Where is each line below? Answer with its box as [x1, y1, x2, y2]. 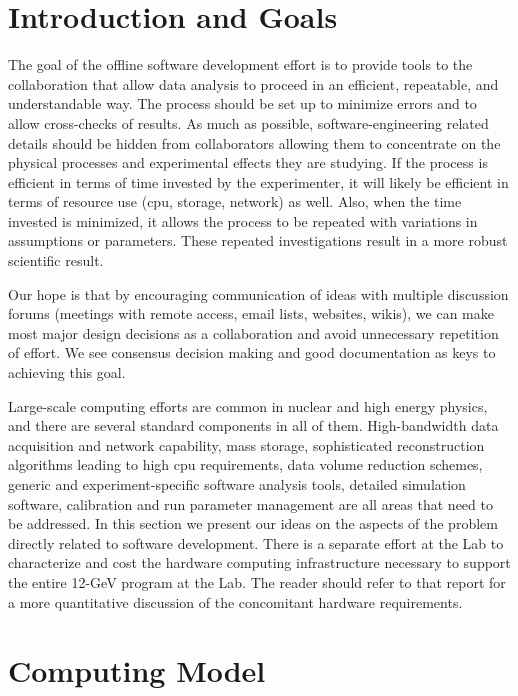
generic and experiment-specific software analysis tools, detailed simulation [8, 474, 466, 494]
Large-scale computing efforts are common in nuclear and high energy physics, [8, 395, 488, 416]
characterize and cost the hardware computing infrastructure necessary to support [8, 552, 511, 573]
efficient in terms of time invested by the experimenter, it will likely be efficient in [8, 171, 509, 192]
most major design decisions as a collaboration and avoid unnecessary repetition [8, 322, 499, 343]
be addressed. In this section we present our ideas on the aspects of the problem [8, 513, 498, 534]
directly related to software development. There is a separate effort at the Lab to [8, 532, 504, 553]
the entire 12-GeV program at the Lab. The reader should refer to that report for [8, 571, 506, 592]
